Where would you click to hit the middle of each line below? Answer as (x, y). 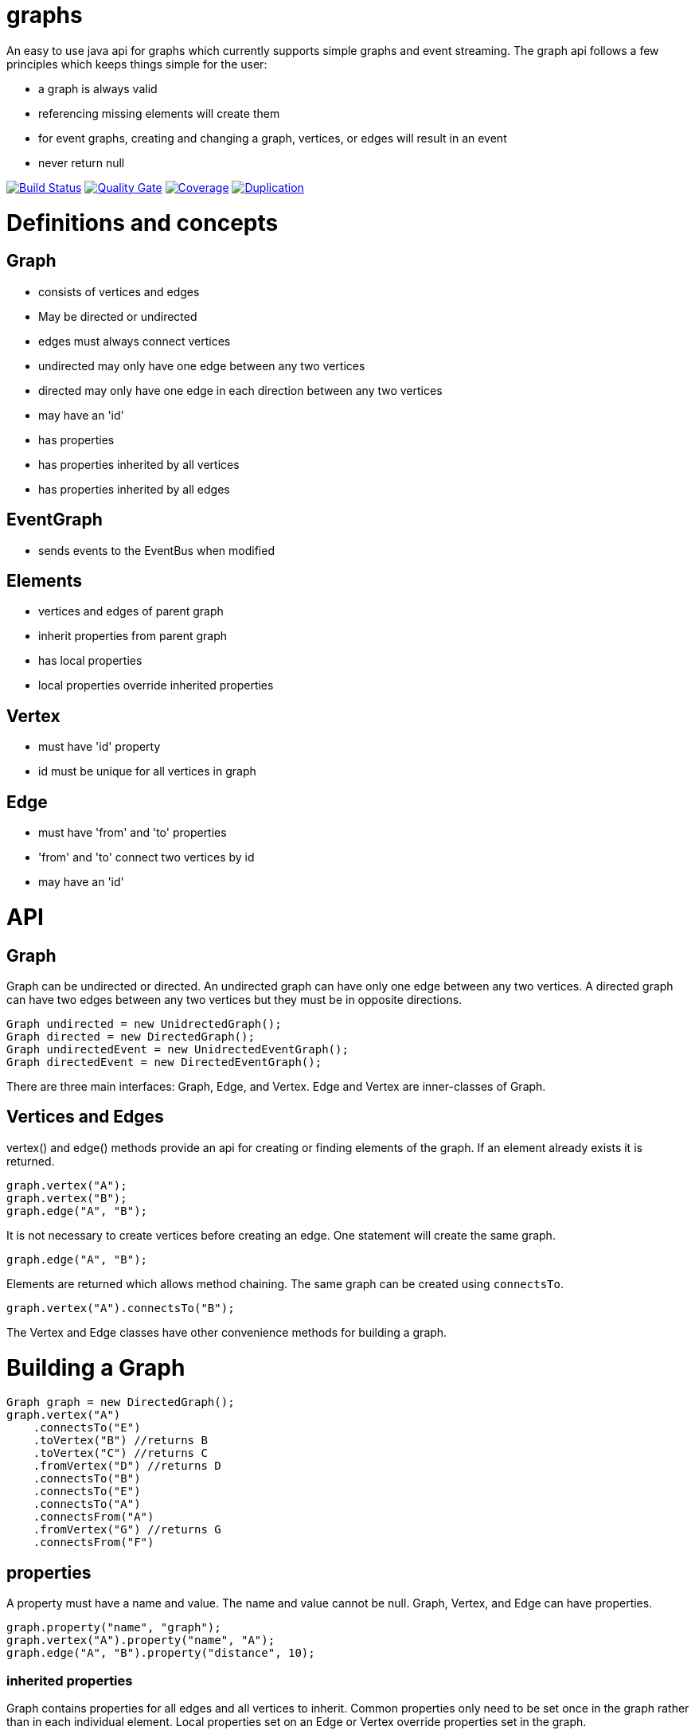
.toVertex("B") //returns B (120, 1441)
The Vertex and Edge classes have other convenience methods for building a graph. (227, 1332)
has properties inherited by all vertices (139, 464)
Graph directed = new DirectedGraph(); (131, 1036)
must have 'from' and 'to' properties (133, 833)
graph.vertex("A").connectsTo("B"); (121, 1308)
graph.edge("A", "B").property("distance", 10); (161, 1653)
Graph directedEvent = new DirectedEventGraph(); (164, 1062)
